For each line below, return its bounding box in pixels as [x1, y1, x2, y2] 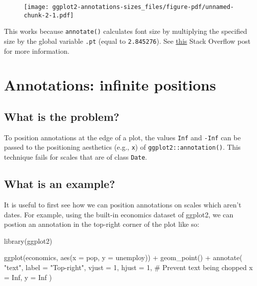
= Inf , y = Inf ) [4, 272, 52, 282]
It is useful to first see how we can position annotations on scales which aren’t [4, 199, 242, 209]
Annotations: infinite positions [4, 75, 216, 95]
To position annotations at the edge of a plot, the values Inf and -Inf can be [4, 132, 241, 142]
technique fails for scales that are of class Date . [4, 152, 147, 162]
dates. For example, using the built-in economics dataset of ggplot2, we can [4, 209, 234, 219]
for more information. [4, 45, 70, 56]
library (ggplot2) [4, 235, 52, 246]
